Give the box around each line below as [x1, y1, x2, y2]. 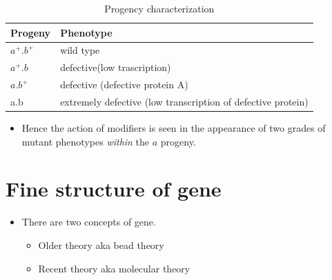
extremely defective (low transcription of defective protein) [60, 94, 309, 108]
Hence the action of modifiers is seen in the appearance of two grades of [21, 121, 326, 135]
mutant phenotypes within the [21, 134, 150, 148]
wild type [60, 43, 100, 57]
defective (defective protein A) [60, 77, 188, 92]
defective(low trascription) [60, 60, 171, 74]
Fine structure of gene [6, 174, 222, 203]
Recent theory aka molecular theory [38, 261, 191, 275]
